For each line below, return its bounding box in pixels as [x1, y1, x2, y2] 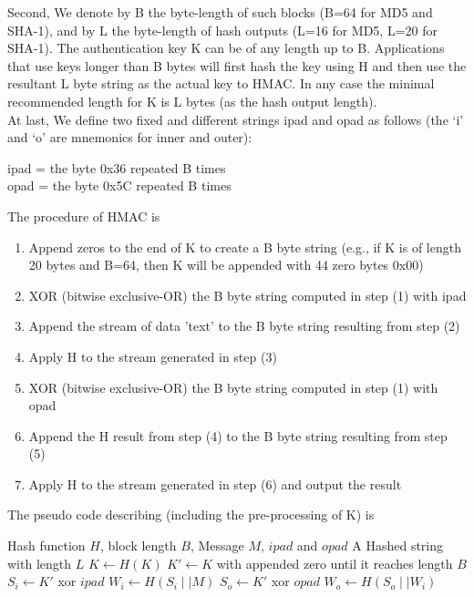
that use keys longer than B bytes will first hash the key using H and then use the [7, 56, 467, 75]
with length [7, 553, 72, 572]
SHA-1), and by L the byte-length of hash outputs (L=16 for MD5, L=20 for [7, 20, 438, 39]
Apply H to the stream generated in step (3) [28, 346, 277, 365]
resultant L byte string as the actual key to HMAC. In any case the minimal [7, 74, 435, 93]
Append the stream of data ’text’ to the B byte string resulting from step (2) [28, 316, 460, 335]
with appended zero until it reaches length [216, 553, 453, 572]
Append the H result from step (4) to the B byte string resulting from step [28, 426, 448, 445]
